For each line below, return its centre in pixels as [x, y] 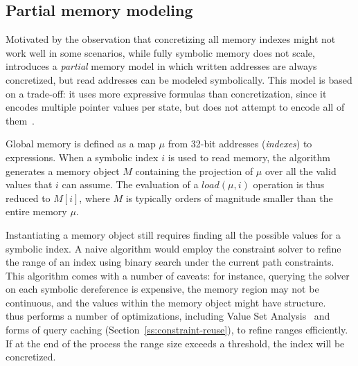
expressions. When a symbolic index [82, 157]
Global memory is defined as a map [81, 144]
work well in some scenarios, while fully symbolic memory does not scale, [160, 52]
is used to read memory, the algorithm [249, 157]
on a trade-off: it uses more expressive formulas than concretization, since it [166, 93]
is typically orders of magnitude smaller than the [229, 198]
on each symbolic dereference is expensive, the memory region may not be [162, 289]
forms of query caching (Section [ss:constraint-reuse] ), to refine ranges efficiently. [177, 330]
